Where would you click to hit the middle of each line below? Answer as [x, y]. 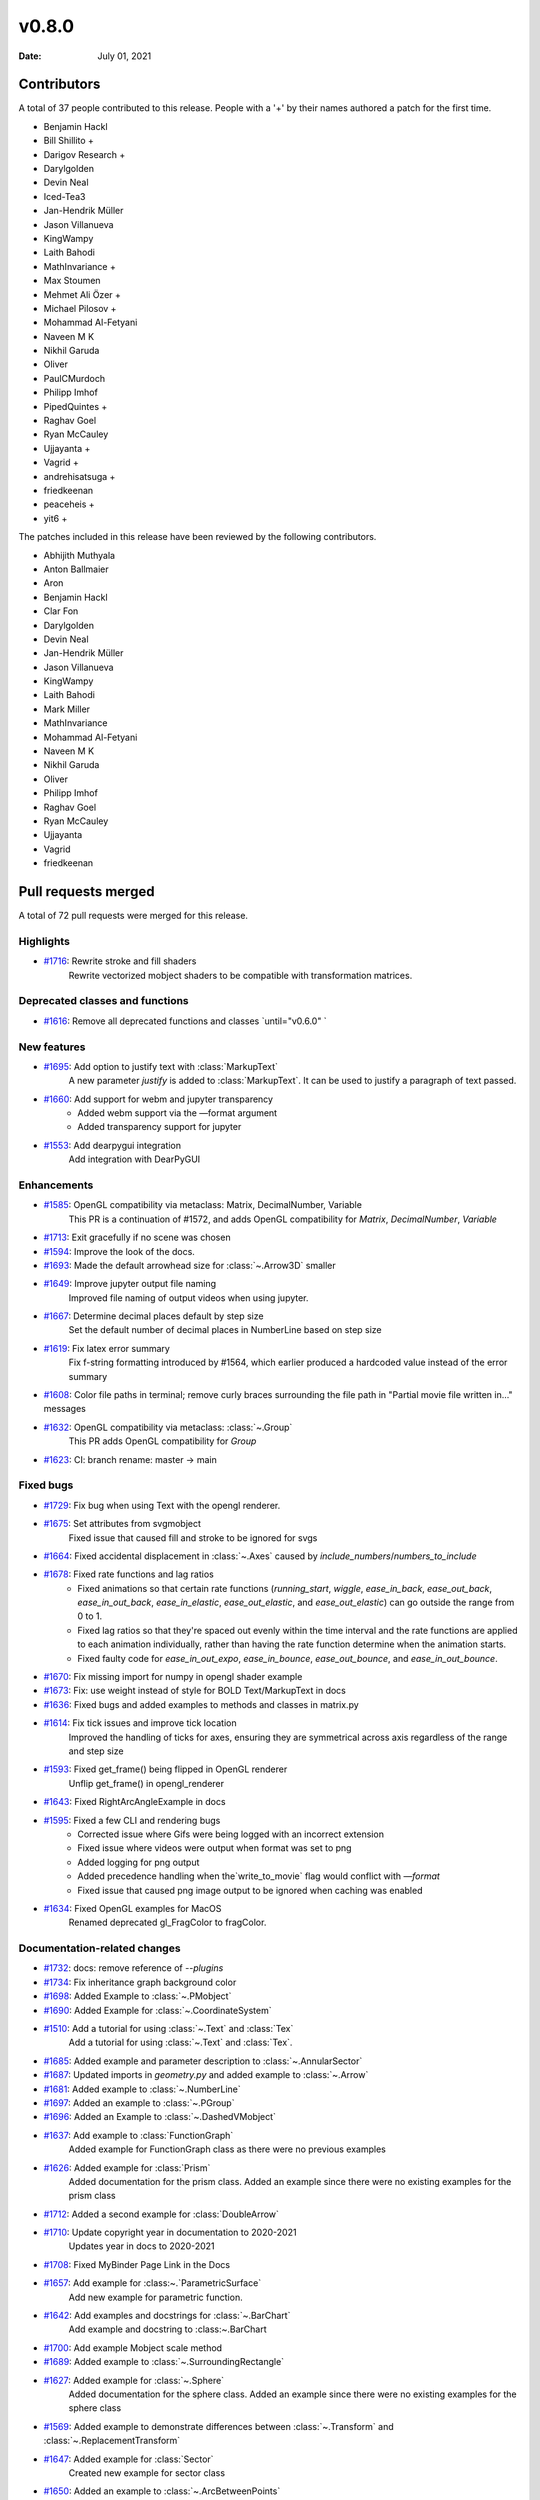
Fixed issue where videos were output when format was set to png [214, 1848]
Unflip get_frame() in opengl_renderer [146, 1783]
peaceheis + [69, 504]
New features [52, 1047]
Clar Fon [61, 611]
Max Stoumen [72, 281]
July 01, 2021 [124, 56]
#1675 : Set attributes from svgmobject [122, 1524]
